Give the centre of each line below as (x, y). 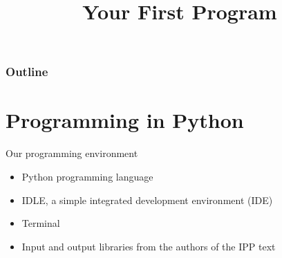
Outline (27, 72)
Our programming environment (72, 153)
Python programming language (87, 177)
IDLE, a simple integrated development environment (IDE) (147, 200)
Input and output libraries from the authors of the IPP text (149, 246)
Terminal (41, 223)
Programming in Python (125, 120)
